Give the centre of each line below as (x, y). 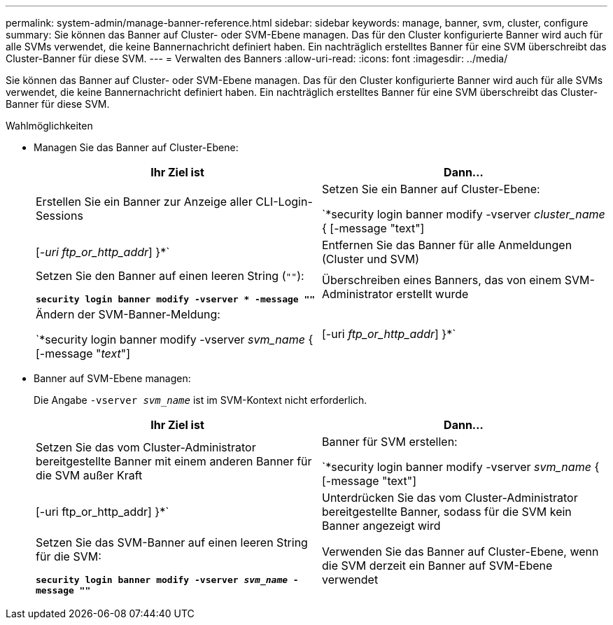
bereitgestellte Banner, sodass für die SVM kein (447, 512)
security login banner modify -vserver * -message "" (176, 299)
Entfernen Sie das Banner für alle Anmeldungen (447, 245)
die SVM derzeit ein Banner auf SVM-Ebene (437, 566)
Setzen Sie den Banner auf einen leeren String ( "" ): (170, 276)
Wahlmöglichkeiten (49, 126)
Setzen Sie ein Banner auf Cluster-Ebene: (431, 189)
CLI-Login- (284, 202)
